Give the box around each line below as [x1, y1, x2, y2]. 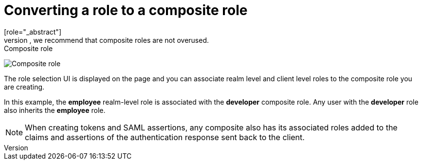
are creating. [4, 82, 45, 91]
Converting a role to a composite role [4, 2, 248, 18]
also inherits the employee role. [4, 106, 106, 114]
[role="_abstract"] [4, 27, 62, 36]
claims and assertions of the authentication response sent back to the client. [25, 132, 305, 142]
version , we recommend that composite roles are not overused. [4, 36, 209, 44]
